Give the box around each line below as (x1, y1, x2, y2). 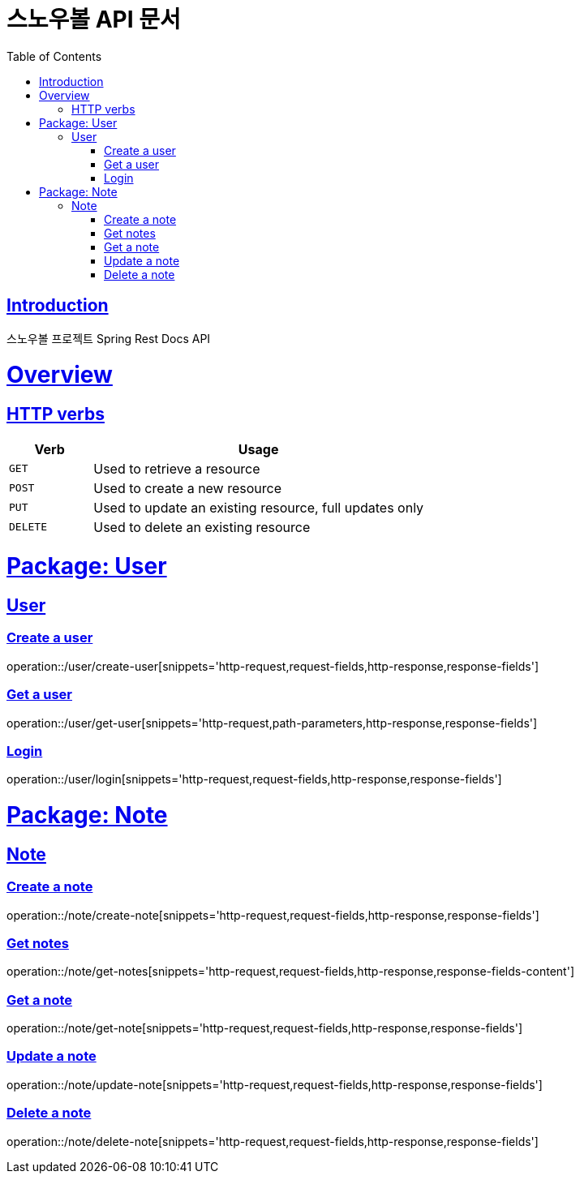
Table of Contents (6, 49, 102, 63)
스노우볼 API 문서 (6, 6, 181, 33)
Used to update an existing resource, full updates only (93, 499, 424, 516)
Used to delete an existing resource (93, 518, 311, 535)
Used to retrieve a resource (93, 460, 260, 477)
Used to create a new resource (93, 479, 282, 496)
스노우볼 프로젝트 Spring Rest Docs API (6, 331, 211, 345)
